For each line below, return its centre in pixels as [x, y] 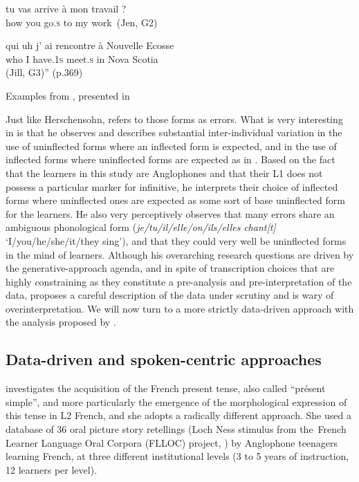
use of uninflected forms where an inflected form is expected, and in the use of [171, 146]
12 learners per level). [52, 469]
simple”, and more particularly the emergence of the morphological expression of [176, 401]
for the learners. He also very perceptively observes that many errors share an [170, 213]
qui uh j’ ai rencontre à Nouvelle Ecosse [90, 45]
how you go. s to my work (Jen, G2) [82, 22]
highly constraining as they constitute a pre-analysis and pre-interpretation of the [179, 281]
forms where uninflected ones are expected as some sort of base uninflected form [175, 200]
